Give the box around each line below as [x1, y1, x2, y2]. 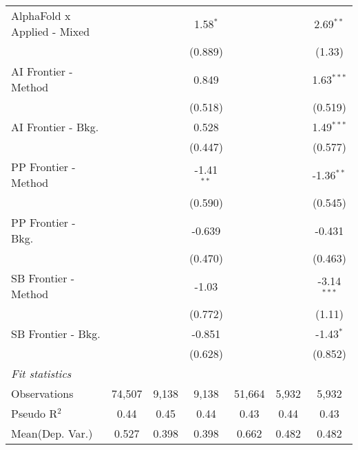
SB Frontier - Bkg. [11, 326, 101, 341]
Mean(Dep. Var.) [11, 425, 93, 441]
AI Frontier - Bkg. [11, 119, 99, 135]
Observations [11, 385, 74, 401]
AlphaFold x [11, 8, 71, 23]
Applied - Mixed [11, 23, 90, 39]
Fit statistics [11, 365, 72, 381]
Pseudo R [11, 405, 58, 421]
